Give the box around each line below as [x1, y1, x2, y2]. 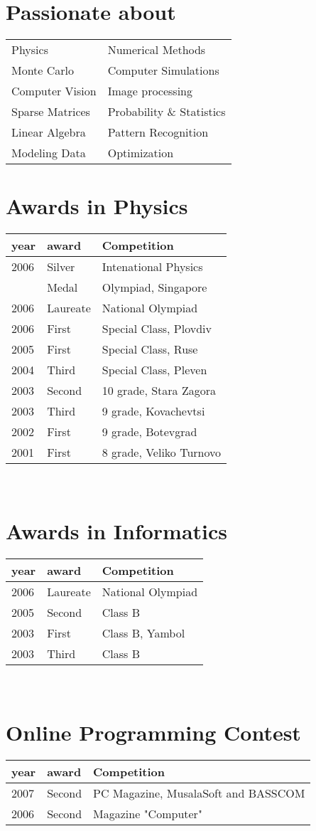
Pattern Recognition [107, 124, 209, 141]
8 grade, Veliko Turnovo [102, 444, 221, 461]
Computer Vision [11, 83, 97, 100]
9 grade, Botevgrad [102, 423, 197, 440]
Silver [47, 258, 75, 275]
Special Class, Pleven [102, 361, 207, 379]
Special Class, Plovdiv [102, 320, 212, 337]
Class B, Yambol [102, 624, 185, 641]
